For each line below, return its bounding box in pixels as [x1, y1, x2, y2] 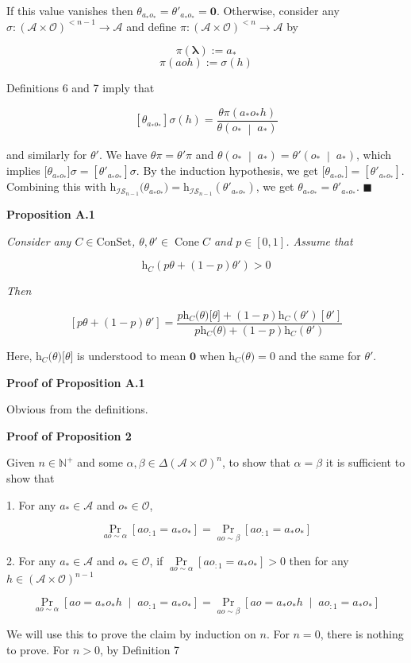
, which [355, 145, 391, 162]
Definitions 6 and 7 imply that [6, 79, 155, 96]
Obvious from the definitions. [6, 401, 148, 417]
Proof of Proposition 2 [6, 427, 132, 444]
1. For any [6, 496, 56, 513]
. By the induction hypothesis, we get [136, 162, 318, 179]
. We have [98, 145, 148, 162]
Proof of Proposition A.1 [6, 374, 145, 390]
